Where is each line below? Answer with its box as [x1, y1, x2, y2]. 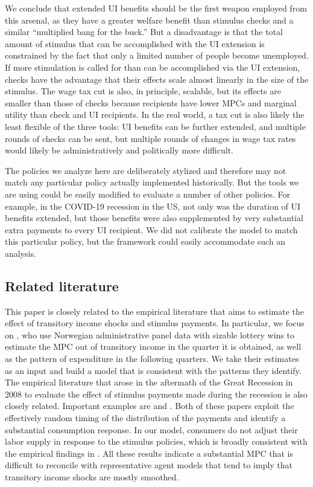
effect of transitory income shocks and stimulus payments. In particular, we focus [5, 317, 305, 329]
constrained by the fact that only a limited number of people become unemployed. [5, 49, 309, 62]
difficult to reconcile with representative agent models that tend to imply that [5, 459, 293, 471]
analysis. [5, 247, 36, 259]
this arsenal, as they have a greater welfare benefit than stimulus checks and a [5, 13, 294, 26]
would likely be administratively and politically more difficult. [5, 144, 233, 156]
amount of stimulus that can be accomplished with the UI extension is [5, 37, 265, 50]
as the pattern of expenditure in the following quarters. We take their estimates [5, 352, 299, 365]
